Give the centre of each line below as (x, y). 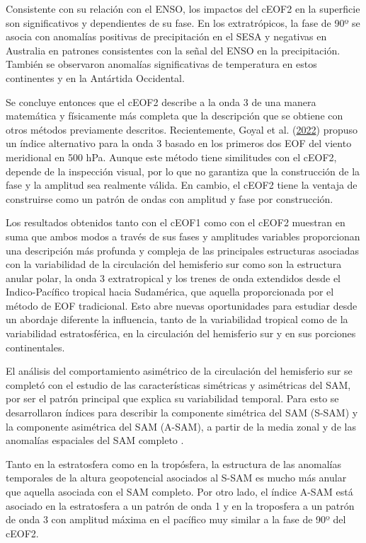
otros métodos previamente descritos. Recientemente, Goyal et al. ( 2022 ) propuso (182, 129)
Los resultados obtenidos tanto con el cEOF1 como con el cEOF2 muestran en (176, 222)
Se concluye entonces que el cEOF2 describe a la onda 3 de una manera (161, 101)
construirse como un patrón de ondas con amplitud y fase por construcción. (170, 198)
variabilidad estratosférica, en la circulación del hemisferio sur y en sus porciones (181, 333)
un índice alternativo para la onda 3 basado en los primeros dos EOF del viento (179, 143)
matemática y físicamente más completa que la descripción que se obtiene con (175, 116)
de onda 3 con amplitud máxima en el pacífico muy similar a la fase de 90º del (176, 519)
